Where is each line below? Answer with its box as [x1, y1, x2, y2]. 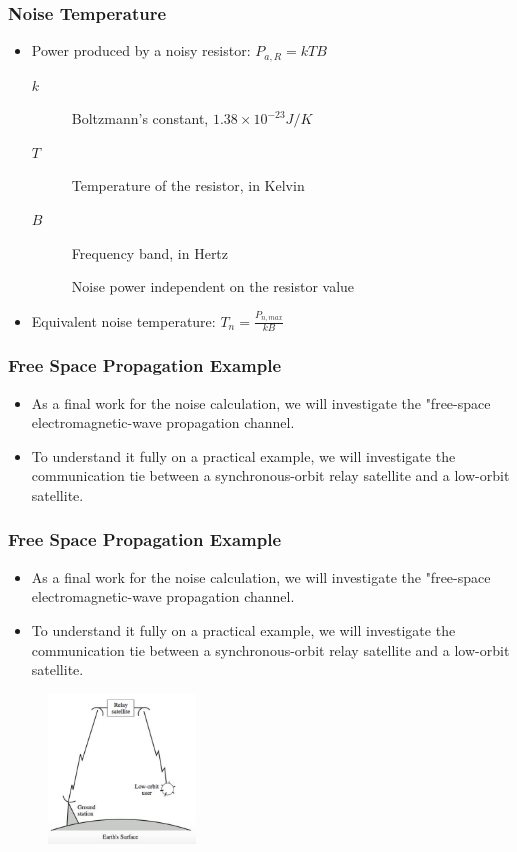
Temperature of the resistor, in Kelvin [71, 175, 305, 196]
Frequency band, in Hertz [71, 242, 229, 263]
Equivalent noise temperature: [31, 310, 216, 331]
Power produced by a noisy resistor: [31, 40, 251, 61]
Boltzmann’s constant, [71, 108, 209, 129]
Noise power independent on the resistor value [71, 276, 355, 297]
